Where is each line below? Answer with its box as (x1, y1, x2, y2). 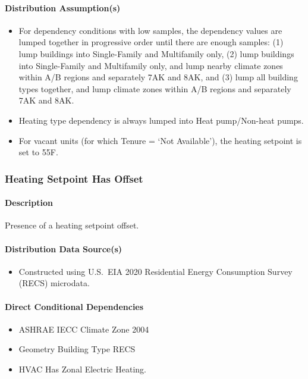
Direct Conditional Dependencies (5, 300, 144, 312)
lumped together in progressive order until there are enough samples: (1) (18, 36, 284, 48)
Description (5, 196, 54, 209)
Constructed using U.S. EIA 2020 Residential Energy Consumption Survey (18, 265, 293, 277)
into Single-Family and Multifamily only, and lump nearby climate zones (18, 59, 283, 71)
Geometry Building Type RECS (18, 343, 136, 355)
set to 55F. (18, 146, 58, 158)
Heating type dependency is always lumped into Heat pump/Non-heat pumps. (18, 114, 304, 126)
